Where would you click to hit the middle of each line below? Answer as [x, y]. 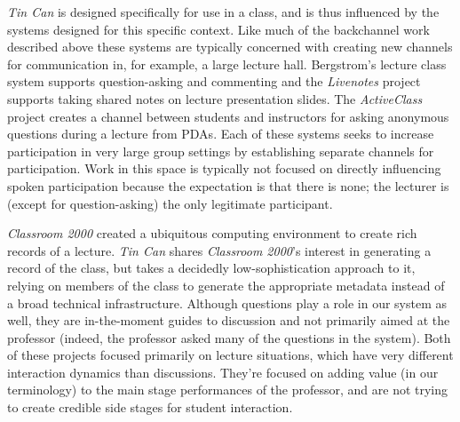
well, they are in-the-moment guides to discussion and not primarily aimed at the [229, 320]
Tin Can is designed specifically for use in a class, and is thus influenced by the [223, 12]
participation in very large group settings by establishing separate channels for [221, 151]
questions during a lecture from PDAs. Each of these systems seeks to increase [221, 134]
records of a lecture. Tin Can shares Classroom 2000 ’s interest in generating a [219, 250]
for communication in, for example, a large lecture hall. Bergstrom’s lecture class [227, 64]
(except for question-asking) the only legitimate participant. [170, 203]
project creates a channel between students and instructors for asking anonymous [228, 116]
